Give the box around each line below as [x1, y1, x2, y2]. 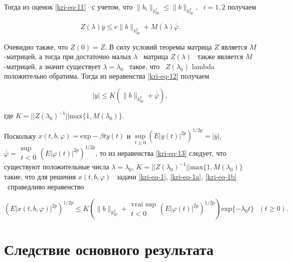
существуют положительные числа [4, 161, 109, 172]
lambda [192, 61, 215, 71]
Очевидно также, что [4, 41, 68, 52]
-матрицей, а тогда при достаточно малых [4, 51, 131, 62]
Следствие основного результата [4, 239, 214, 259]
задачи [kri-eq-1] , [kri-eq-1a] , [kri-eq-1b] [116, 171, 237, 181]
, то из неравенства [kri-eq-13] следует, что [95, 147, 226, 158]
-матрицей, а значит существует [4, 61, 101, 71]
